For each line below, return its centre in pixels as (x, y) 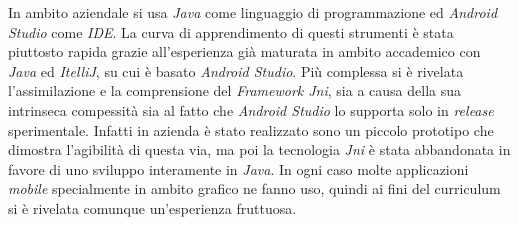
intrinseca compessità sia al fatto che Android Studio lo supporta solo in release (251, 109)
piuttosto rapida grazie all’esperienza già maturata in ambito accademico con (244, 51)
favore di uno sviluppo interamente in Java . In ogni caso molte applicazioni (238, 168)
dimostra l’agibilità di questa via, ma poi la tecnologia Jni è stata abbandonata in (259, 149)
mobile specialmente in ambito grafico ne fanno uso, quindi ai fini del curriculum (254, 188)
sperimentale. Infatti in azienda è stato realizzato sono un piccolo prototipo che (251, 129)
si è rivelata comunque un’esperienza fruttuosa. (152, 207)
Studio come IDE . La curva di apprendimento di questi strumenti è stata (231, 31)
